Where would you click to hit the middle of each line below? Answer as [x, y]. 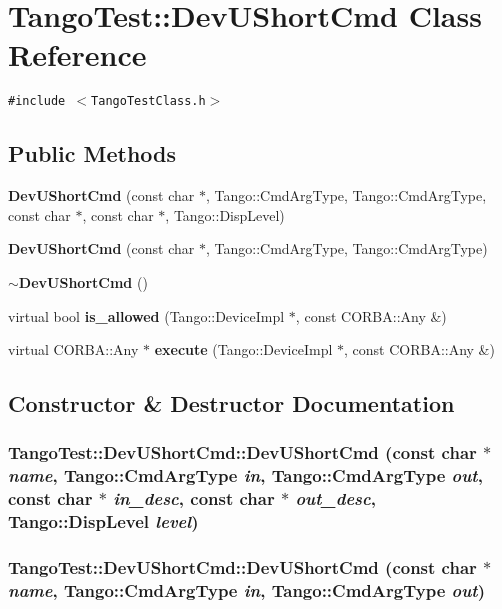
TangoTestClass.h [148, 101]
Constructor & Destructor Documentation [231, 403]
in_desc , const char [194, 498]
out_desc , [335, 498]
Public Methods [92, 153]
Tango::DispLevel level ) [103, 521]
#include [37, 101]
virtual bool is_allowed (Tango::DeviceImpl [146, 315]
